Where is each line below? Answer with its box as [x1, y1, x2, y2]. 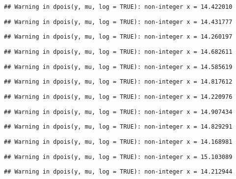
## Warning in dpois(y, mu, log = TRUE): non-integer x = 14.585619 [4, 63, 233, 70]
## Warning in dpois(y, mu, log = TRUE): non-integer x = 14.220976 [4, 93, 233, 100]
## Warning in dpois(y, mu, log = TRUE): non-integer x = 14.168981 [4, 138, 233, 145]
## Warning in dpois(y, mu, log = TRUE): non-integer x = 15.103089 [4, 153, 233, 160]
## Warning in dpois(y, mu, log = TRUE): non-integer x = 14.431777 [4, 18, 233, 25]
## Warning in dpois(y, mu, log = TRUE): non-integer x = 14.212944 [4, 168, 233, 176]
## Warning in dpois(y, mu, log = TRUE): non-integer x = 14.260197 [4, 33, 233, 41]
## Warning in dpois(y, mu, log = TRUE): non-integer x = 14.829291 [4, 123, 233, 131]
